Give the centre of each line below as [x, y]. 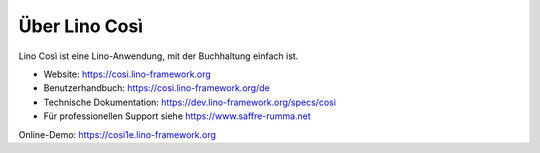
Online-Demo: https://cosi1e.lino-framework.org [117, 134]
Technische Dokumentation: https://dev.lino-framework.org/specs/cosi [190, 102]
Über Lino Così [81, 26]
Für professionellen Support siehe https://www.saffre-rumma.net [177, 116]
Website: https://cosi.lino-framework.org [127, 74]
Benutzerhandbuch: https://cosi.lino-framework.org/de [156, 88]
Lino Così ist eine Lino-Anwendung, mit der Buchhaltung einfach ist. [158, 56]
